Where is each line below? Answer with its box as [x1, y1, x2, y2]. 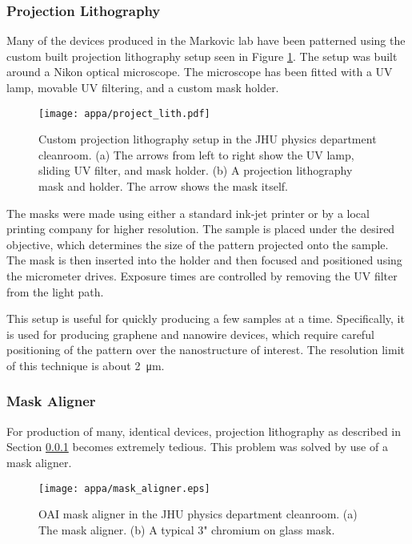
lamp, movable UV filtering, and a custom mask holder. [6, 79, 279, 95]
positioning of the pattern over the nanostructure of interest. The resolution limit [6, 341, 405, 358]
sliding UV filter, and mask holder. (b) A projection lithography [38, 162, 353, 179]
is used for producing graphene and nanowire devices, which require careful [6, 325, 374, 342]
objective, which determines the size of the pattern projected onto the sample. [6, 236, 389, 252]
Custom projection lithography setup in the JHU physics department [38, 131, 377, 147]
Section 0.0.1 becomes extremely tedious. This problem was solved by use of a [6, 438, 388, 455]
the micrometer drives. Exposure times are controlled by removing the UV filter [6, 268, 398, 284]
